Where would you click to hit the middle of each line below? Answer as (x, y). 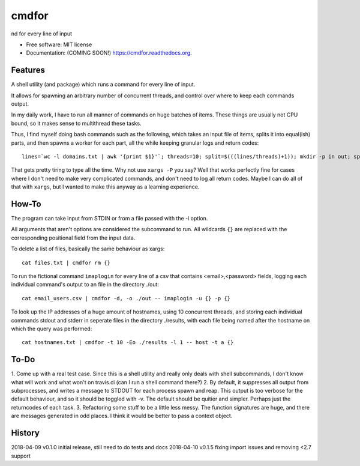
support (21, 456)
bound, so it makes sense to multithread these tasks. (76, 123)
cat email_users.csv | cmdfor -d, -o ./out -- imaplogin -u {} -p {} (126, 298)
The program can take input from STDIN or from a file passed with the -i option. (109, 219)
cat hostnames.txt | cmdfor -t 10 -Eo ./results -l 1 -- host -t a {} (128, 343)
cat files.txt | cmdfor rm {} (66, 262)
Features (28, 70)
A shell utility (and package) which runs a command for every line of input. (103, 85)
